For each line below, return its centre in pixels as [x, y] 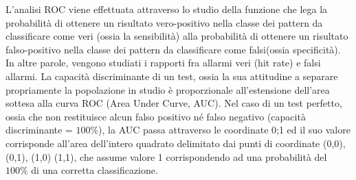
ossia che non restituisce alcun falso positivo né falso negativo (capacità [156, 116]
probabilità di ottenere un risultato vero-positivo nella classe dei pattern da [164, 22]
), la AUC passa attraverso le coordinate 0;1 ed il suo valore [224, 130]
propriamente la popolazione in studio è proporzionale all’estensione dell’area [168, 89]
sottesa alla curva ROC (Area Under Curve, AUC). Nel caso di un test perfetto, [174, 103]
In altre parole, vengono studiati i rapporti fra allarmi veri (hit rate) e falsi [163, 63]
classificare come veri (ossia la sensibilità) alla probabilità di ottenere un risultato [177, 36]
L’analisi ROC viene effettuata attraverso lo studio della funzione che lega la [167, 9]
